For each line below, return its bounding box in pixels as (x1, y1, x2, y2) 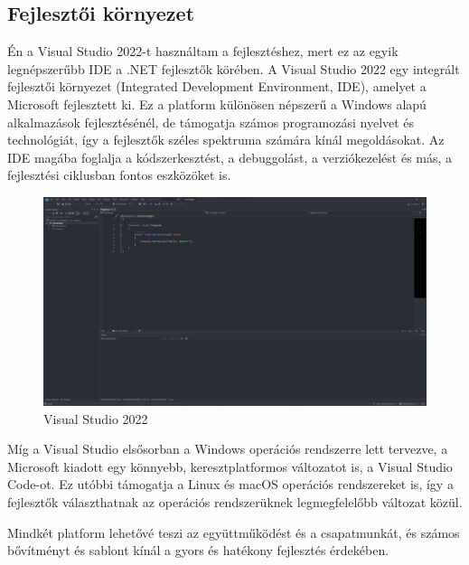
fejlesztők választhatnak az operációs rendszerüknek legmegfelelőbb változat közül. (7, 492, 463, 511)
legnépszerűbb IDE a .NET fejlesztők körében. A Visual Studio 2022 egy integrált (7, 59, 460, 78)
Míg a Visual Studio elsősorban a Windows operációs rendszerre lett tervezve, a (7, 439, 448, 458)
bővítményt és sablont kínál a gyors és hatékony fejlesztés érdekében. (7, 541, 389, 560)
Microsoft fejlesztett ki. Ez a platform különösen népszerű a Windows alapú (7, 94, 427, 113)
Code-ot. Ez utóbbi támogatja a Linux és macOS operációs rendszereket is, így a (7, 475, 454, 494)
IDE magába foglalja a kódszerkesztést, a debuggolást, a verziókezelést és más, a (7, 147, 453, 166)
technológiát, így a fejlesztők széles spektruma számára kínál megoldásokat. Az (7, 130, 445, 149)
